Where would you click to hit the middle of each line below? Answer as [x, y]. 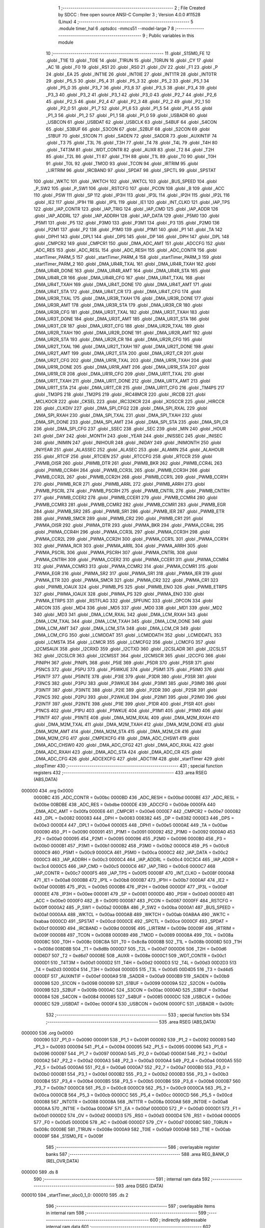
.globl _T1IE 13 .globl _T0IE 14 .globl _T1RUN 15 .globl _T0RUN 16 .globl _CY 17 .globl [130, 60]
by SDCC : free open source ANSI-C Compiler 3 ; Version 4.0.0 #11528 [129, 15]
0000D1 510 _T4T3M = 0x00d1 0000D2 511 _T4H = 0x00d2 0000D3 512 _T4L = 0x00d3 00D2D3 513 [135, 962]
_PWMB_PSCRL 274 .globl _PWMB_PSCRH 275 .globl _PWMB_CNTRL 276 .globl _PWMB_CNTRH [132, 491]
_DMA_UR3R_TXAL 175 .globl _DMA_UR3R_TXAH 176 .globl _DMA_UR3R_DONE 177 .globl [123, 298]
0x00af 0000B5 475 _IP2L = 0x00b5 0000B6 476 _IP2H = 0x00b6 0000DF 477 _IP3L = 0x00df [131, 887]
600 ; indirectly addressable [178, 1220]
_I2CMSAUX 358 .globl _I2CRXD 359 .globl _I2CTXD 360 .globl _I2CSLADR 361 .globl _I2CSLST [130, 649]
